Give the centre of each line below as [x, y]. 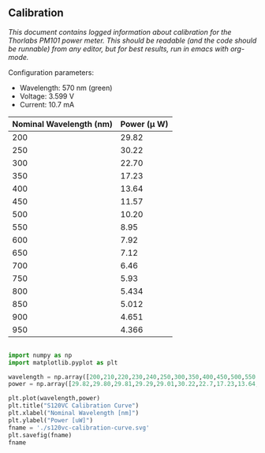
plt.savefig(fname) [40, 435]
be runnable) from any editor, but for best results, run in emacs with [118, 49]
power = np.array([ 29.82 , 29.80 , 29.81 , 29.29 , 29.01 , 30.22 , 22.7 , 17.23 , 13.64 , [134, 384]
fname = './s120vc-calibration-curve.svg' [79, 428]
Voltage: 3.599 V [47, 96]
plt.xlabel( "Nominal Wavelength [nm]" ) [74, 414]
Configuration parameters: [51, 72]
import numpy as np [40, 355]
